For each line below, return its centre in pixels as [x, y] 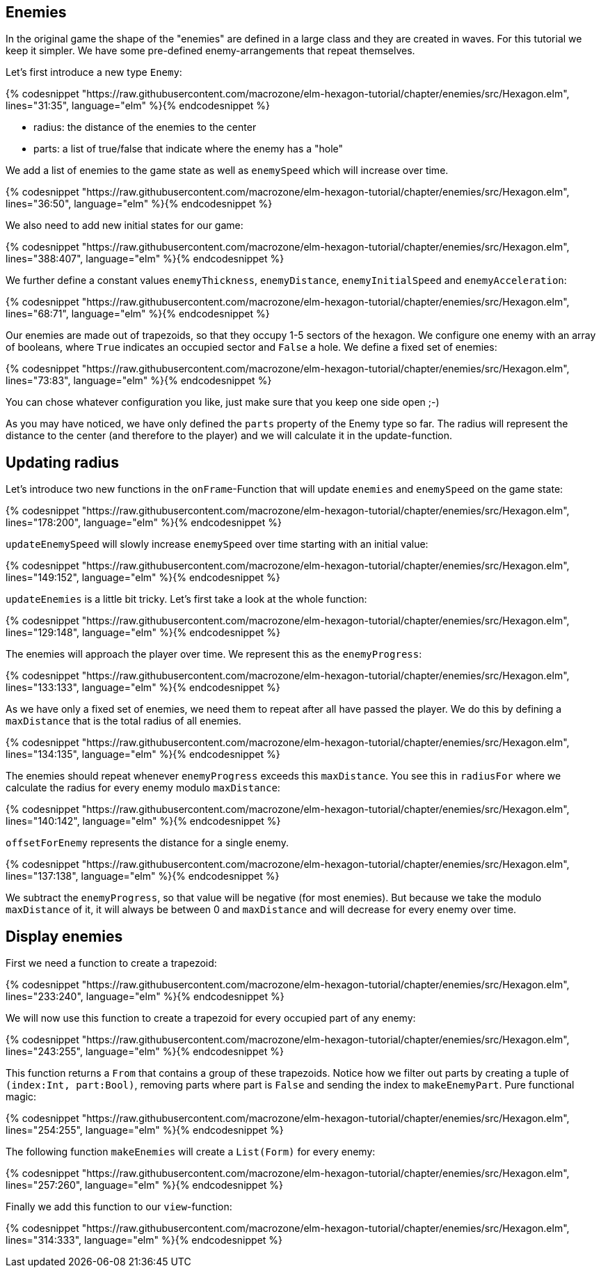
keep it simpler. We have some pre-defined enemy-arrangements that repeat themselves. [210, 51]
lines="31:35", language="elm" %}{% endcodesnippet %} [138, 106]
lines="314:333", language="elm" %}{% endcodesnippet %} [144, 1240]
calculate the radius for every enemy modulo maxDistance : [143, 788]
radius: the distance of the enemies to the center [145, 127]
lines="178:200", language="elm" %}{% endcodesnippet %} [144, 523]
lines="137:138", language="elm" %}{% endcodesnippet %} [143, 876]
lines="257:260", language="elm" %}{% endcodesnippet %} [145, 1185]
